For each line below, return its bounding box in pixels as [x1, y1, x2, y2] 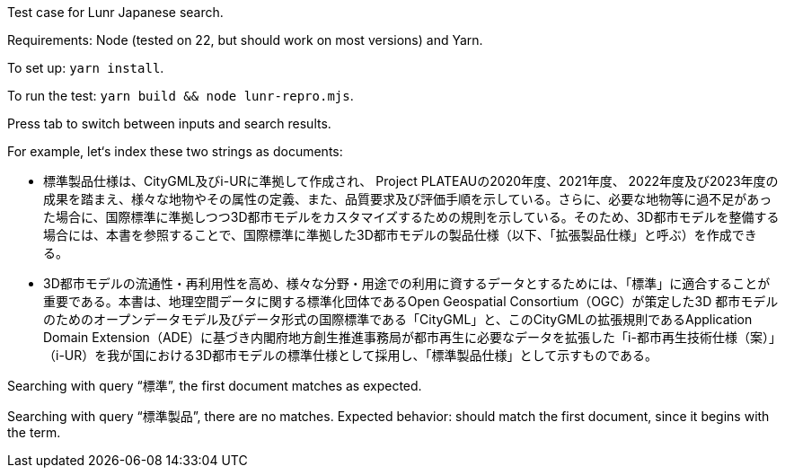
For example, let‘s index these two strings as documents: [7, 144, 343, 159]
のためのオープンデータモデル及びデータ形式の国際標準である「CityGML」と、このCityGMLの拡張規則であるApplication [43, 312, 753, 327]
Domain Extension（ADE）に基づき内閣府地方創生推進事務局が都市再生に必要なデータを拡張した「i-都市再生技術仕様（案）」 [43, 330, 775, 345]
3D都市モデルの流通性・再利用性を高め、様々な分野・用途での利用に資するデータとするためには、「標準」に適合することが [43, 276, 771, 291]
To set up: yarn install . [7, 60, 164, 75]
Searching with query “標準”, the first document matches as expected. [7, 378, 422, 393]
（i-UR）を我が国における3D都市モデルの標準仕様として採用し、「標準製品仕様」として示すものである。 [43, 347, 658, 363]
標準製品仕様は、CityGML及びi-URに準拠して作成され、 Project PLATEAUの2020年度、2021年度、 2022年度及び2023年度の [43, 173, 779, 189]
